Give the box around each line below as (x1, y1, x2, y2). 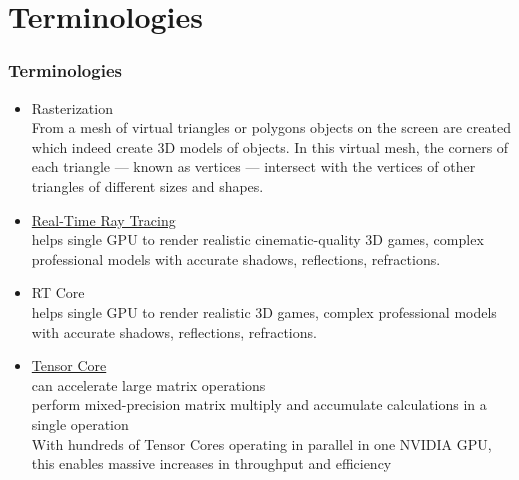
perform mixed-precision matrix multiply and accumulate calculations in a (31, 394, 487, 415)
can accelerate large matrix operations (31, 374, 266, 395)
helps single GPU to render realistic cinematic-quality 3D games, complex (31, 229, 484, 250)
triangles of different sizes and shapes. (31, 175, 264, 196)
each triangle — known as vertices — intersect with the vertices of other (31, 156, 476, 177)
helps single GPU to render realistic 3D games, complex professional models (31, 301, 497, 322)
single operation (31, 413, 129, 434)
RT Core (31, 282, 85, 303)
